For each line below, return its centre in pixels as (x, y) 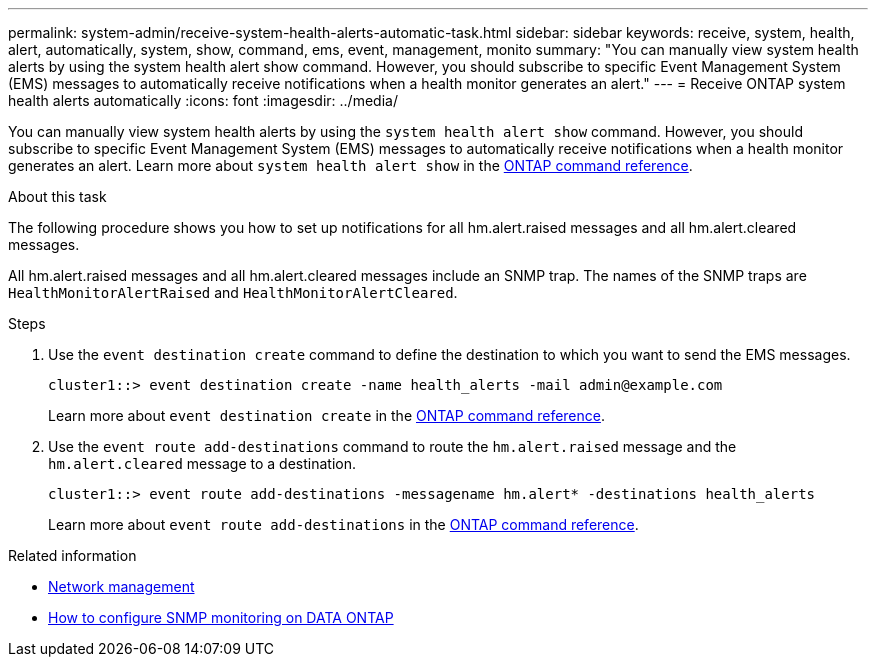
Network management (121, 586)
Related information (72, 555)
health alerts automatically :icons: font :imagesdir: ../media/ (203, 100)
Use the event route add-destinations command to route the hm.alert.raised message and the (392, 446)
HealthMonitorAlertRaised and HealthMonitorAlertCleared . (233, 292)
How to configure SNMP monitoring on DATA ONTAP (221, 617)
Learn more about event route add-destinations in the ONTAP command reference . (343, 524)
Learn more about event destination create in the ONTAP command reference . (327, 415)
